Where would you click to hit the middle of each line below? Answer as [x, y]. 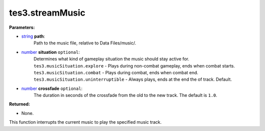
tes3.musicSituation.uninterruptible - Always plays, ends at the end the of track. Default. [133, 79]
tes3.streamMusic [47, 13]
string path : [33, 36]
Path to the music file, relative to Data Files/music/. [85, 43]
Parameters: [22, 27]
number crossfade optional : [52, 88]
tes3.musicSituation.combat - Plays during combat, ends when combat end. [116, 72]
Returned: [20, 104]
